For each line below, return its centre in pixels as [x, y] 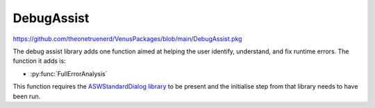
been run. [27, 96]
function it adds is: [39, 61]
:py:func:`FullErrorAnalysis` [69, 73]
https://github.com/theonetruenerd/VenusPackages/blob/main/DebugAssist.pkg [127, 39]
